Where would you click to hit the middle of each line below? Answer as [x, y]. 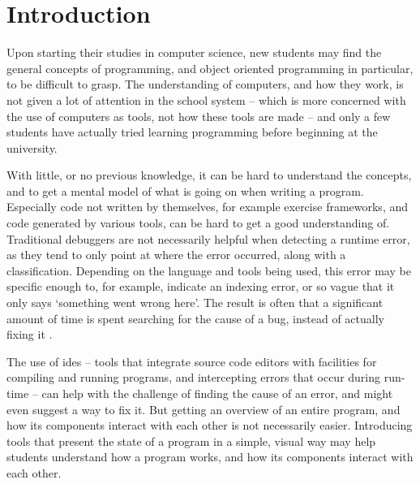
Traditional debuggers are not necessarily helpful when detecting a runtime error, [208, 238]
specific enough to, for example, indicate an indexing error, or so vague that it [201, 286]
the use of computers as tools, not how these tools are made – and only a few [199, 116]
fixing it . [30, 334]
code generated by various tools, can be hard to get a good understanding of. [198, 223]
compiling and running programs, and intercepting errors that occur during [194, 377]
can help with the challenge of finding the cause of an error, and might [217, 393]
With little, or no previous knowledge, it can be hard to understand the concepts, [209, 175]
